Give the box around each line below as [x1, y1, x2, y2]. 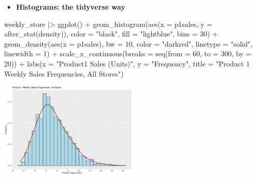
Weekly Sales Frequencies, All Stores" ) [4, 68, 124, 79]
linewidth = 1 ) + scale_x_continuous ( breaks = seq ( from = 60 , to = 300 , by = [4, 48, 251, 59]
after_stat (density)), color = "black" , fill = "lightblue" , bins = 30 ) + [4, 28, 218, 39]
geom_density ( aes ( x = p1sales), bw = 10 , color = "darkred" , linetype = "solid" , [4, 38, 252, 49]
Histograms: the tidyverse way [16, 2, 125, 12]
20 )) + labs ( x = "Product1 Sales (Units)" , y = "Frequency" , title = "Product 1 [4, 58, 250, 68]
